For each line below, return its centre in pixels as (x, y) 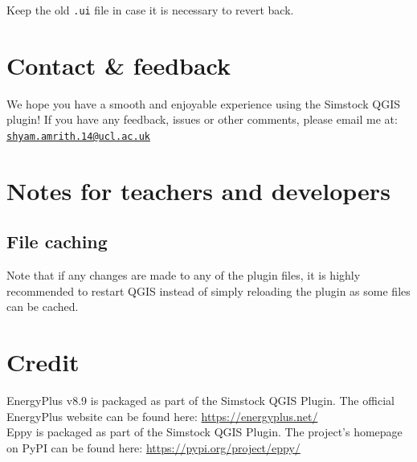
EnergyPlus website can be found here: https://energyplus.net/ (162, 416)
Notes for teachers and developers (198, 190)
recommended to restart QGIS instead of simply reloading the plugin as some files (208, 290)
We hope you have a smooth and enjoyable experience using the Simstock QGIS (203, 103)
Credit (43, 362)
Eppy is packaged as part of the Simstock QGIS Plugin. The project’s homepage (204, 432)
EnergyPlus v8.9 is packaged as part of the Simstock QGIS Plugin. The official (200, 401)
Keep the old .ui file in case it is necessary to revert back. (150, 10)
